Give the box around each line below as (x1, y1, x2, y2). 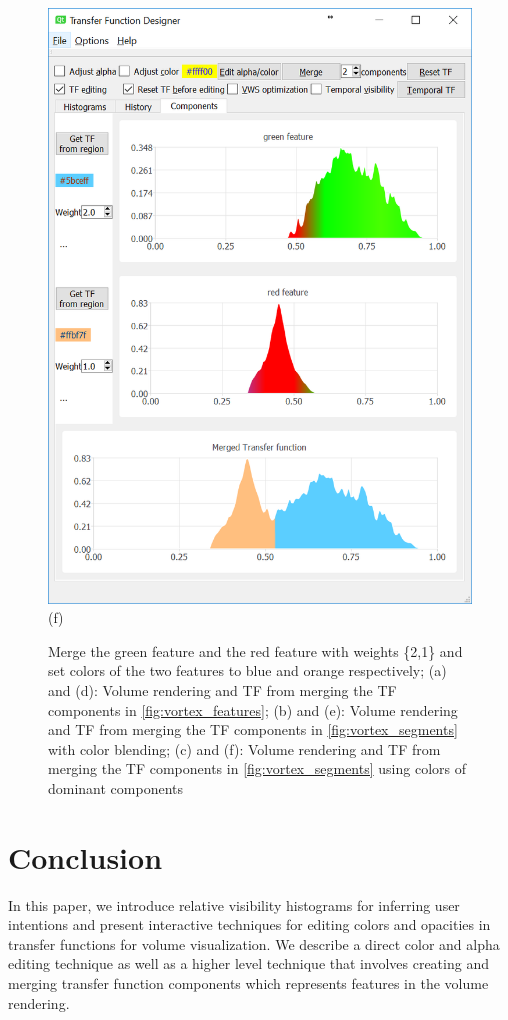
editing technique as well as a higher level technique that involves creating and (8, 953, 489, 974)
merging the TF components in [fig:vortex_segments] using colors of (48, 758, 466, 779)
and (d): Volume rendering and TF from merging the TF (48, 679, 397, 700)
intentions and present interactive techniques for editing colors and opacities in (8, 914, 491, 935)
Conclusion (8, 836, 163, 877)
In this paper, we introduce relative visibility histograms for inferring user (8, 894, 460, 915)
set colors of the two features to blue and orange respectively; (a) (48, 660, 447, 681)
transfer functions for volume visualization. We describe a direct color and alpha (8, 933, 500, 954)
